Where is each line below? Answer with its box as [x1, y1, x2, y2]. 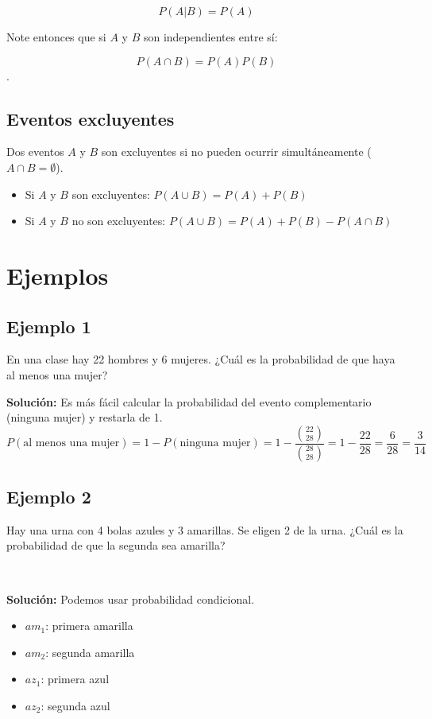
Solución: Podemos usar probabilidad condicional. [6, 590, 255, 607]
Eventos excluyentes [6, 106, 175, 130]
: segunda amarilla [45, 643, 135, 660]
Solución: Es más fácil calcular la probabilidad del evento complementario [6, 393, 372, 410]
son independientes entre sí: [143, 29, 278, 45]
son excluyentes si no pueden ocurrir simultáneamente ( [101, 143, 372, 160]
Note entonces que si [6, 29, 106, 45]
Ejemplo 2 [6, 484, 91, 508]
